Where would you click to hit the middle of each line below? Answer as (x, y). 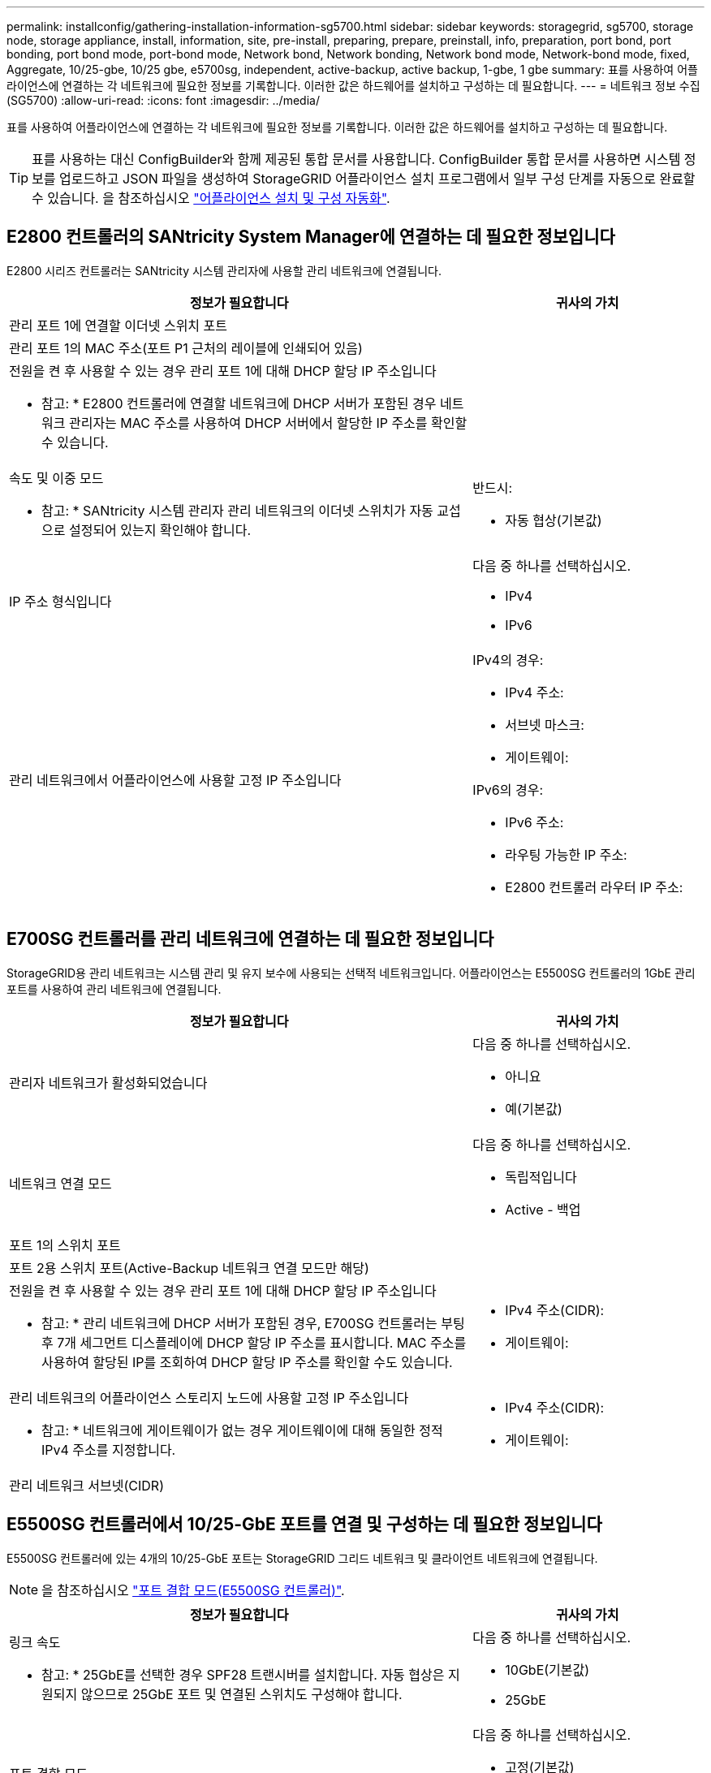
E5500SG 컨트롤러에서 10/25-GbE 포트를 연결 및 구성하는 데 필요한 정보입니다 (304, 1525)
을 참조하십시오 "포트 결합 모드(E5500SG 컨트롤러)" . (193, 1590)
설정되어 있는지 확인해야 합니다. (160, 530)
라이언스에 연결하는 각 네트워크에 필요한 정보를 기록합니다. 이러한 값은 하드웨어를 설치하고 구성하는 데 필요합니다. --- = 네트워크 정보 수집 (353, 86)
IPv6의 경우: (508, 789)
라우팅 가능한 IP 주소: (566, 854)
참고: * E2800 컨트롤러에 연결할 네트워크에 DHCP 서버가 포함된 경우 (239, 403)
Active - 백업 (543, 1209)
